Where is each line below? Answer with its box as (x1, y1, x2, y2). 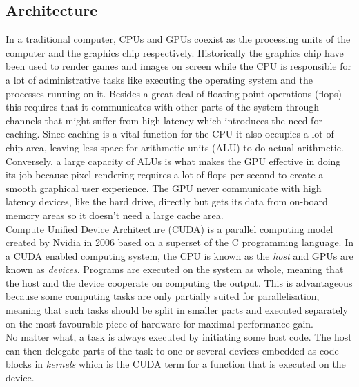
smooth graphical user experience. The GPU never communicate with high (6, 180, 322, 195)
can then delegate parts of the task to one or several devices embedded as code (6, 343, 339, 357)
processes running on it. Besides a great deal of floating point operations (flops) (6, 86, 342, 100)
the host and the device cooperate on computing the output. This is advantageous (6, 275, 353, 290)
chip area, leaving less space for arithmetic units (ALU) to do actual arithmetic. (6, 140, 344, 154)
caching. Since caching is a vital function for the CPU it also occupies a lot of (6, 126, 334, 141)
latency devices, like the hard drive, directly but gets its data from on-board (6, 194, 328, 209)
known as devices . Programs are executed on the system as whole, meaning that (6, 262, 344, 276)
